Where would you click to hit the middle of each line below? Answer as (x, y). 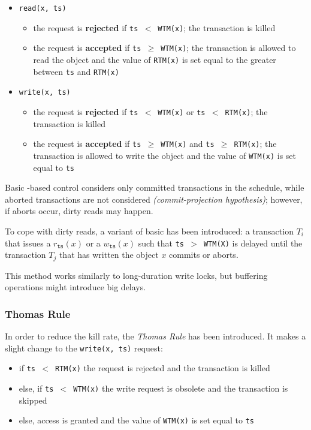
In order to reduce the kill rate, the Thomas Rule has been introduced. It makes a (155, 336)
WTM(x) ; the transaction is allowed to (228, 48)
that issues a (28, 243)
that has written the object (109, 255)
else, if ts (36, 388)
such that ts (161, 243)
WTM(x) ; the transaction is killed (217, 27)
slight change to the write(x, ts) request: (84, 348)
